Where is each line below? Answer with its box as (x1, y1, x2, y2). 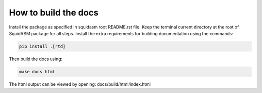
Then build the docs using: (9, 56, 63, 62)
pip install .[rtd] (19, 43, 65, 49)
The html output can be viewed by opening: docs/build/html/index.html (9, 81, 151, 87)
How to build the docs (9, 7, 99, 18)
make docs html (19, 69, 55, 74)
